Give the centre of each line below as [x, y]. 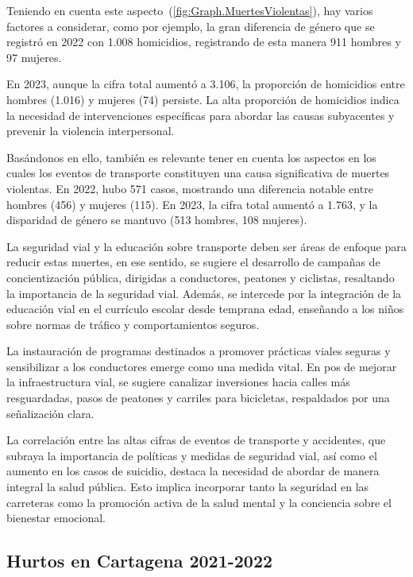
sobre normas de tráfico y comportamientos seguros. [133, 324]
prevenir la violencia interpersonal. [91, 131]
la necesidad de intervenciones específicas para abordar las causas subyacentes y [201, 115]
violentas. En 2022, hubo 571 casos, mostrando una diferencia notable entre [190, 188]
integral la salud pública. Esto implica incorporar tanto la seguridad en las [188, 487]
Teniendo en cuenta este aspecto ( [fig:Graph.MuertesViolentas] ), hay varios [190, 10]
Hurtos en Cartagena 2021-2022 [140, 561]
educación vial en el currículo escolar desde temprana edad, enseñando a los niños [205, 309]
